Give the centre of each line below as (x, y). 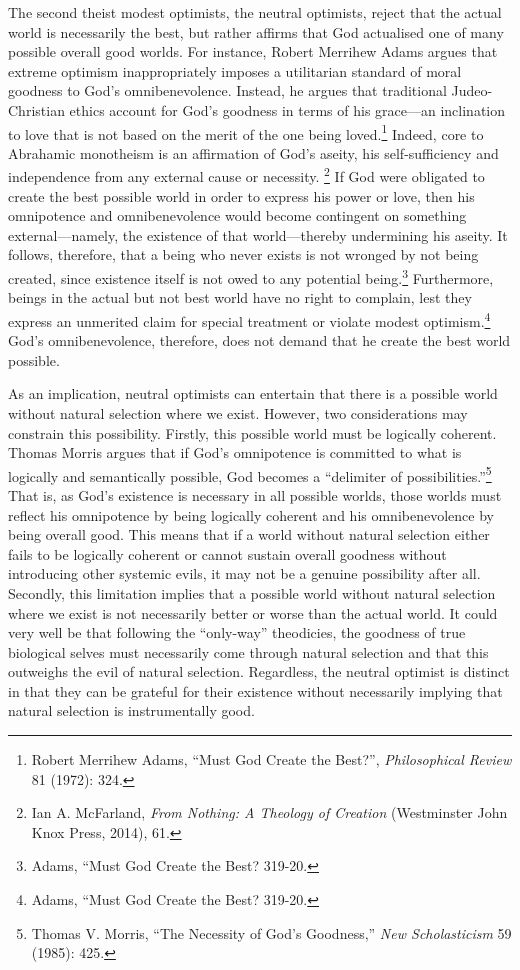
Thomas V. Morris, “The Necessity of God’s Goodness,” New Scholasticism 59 (271, 932)
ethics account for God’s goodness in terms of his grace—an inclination (287, 109)
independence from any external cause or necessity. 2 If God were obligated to (246, 175)
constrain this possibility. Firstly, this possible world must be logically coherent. (252, 432)
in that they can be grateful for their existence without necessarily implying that (255, 690)
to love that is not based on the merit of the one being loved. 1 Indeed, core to (246, 132)
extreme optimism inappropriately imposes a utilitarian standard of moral (235, 70)
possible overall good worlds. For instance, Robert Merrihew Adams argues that (253, 51)
